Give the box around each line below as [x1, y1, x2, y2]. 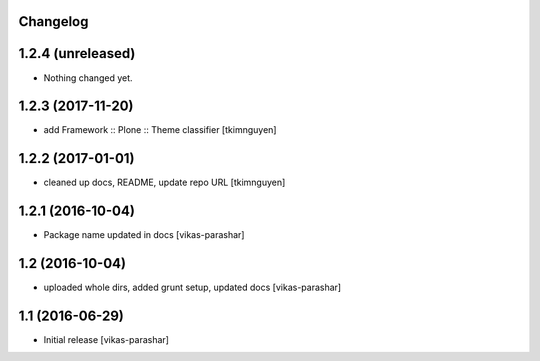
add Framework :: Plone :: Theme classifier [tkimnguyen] [43, 124, 277, 136]
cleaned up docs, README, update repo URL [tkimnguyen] [43, 176, 286, 189]
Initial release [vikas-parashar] [43, 334, 170, 346]
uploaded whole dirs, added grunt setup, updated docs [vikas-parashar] [43, 281, 342, 294]
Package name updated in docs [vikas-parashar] [43, 229, 245, 241]
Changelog [18, 13, 89, 30]
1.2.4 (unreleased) [18, 45, 136, 62]
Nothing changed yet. [43, 71, 134, 84]
